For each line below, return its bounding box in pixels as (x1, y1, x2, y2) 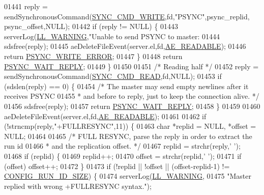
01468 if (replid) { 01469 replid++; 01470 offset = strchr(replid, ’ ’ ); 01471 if (4, 150, 242, 161)
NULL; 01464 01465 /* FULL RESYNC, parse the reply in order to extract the (4, 130, 252, 141)
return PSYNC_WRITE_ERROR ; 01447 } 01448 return (4, 50, 183, 61)
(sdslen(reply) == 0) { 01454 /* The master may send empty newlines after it (4, 80, 249, 91)
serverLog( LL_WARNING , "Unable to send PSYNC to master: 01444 (4, 31, 220, 41)
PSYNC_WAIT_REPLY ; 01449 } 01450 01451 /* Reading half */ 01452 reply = (4, 61, 259, 71)
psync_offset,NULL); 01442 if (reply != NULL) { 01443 (4, 21, 179, 32)
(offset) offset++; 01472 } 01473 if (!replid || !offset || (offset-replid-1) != (4, 160, 230, 171)
